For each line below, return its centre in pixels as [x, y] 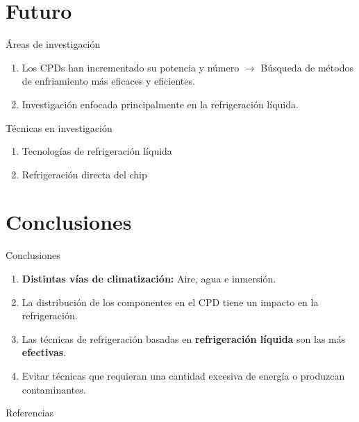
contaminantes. [54, 389]
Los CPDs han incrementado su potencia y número [131, 67]
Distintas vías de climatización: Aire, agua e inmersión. [149, 278]
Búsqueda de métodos [307, 67]
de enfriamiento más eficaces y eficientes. [108, 81]
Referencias [30, 413]
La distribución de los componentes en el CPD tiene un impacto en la [170, 302]
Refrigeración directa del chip [84, 174]
